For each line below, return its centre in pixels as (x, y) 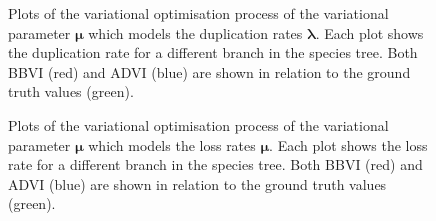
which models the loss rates (172, 144)
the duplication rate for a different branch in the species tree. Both (213, 52)
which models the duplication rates (195, 32)
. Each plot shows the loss (348, 144)
